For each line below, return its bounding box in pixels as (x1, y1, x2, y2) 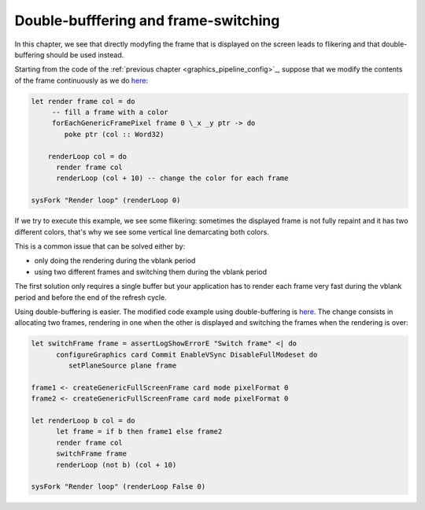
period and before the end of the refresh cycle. (14, 292, 167, 302)
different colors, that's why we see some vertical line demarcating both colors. (14, 227, 269, 236)
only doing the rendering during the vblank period (34, 256, 196, 265)
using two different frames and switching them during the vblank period (34, 267, 268, 276)
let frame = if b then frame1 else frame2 (56, 427, 223, 436)
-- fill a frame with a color (51, 108, 168, 117)
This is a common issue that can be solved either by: (14, 241, 186, 251)
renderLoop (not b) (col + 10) (56, 460, 177, 469)
